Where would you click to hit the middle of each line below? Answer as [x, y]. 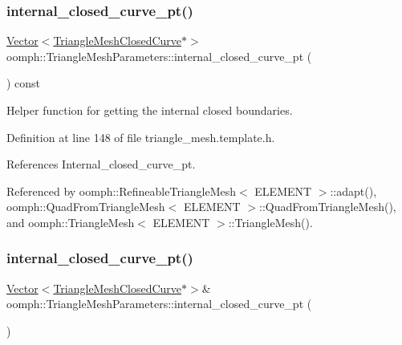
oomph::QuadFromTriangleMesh [86, 207]
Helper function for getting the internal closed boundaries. [150, 110]
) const [24, 83]
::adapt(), [353, 191]
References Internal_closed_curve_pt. [101, 164]
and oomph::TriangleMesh [71, 222]
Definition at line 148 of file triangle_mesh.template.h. [141, 137]
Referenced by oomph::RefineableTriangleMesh [122, 191]
